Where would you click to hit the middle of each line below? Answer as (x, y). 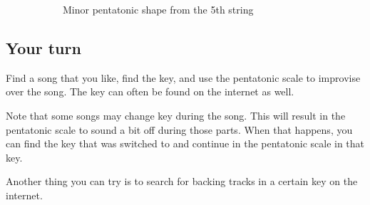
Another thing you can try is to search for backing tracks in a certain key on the (182, 181)
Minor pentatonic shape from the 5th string (158, 9)
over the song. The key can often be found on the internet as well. (150, 91)
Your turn (43, 47)
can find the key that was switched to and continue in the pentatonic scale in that (185, 143)
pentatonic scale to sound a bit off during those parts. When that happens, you (179, 129)
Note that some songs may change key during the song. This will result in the (176, 115)
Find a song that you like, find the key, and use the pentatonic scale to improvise (183, 77)
